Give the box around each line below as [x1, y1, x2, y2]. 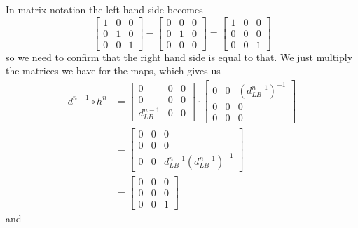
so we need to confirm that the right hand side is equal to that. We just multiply [6, 49, 353, 64]
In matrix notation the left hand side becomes [6, 2, 203, 16]
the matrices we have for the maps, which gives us [6, 63, 221, 78]
